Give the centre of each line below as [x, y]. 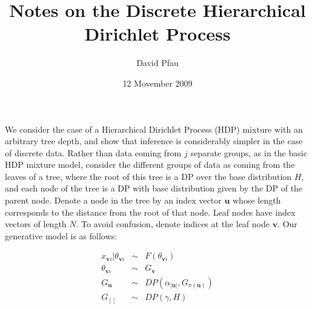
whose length [257, 200]
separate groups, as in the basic [249, 152]
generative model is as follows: [61, 235]
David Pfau [158, 63]
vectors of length [36, 224]
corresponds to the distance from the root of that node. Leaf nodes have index [150, 212]
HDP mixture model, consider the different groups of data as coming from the [150, 164]
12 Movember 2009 [158, 83]
